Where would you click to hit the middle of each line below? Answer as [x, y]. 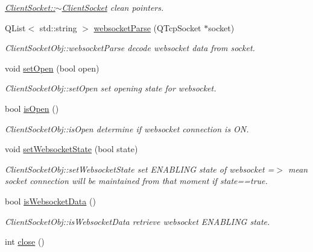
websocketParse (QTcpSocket [147, 27]
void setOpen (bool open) [52, 68]
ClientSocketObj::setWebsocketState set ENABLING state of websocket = [140, 169]
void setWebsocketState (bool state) [71, 149]
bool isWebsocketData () [50, 201]
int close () [25, 241]
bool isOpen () [32, 108]
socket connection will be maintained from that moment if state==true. [136, 181]
